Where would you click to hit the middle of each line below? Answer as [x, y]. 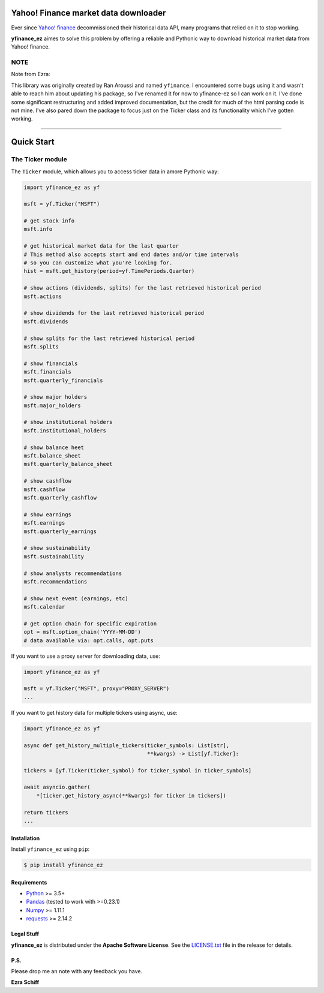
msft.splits [41, 347]
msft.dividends [46, 321]
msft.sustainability [54, 556]
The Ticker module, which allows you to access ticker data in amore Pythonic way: [115, 171]
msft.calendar [44, 607]
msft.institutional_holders [65, 431]
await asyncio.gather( [57, 787]
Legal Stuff [25, 934]
